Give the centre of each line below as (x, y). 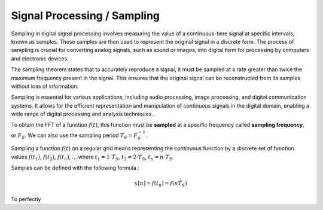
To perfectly (26, 199)
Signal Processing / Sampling (86, 16)
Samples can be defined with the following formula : (75, 168)
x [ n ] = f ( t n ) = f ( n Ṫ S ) (161, 184)
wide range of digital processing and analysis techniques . (83, 114)
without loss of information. (45, 86)
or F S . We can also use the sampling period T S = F (74, 136)
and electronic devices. (40, 58)
